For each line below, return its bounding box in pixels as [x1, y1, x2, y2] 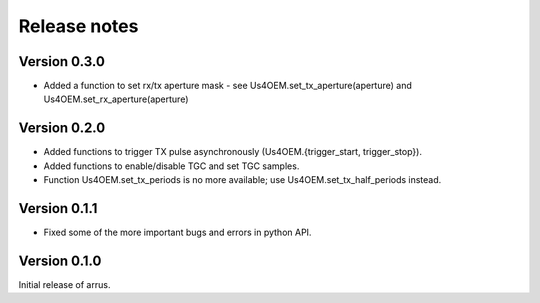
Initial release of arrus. [18, 278, 111, 290]
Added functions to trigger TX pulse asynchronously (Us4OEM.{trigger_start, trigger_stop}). [43, 146, 422, 158]
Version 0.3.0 [18, 53, 105, 70]
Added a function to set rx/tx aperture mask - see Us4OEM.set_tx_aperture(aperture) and [43, 80, 412, 92]
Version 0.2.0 [18, 120, 106, 137]
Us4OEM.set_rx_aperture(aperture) [43, 93, 189, 105]
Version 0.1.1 [18, 200, 98, 217]
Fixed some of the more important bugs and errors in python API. [43, 226, 312, 239]
